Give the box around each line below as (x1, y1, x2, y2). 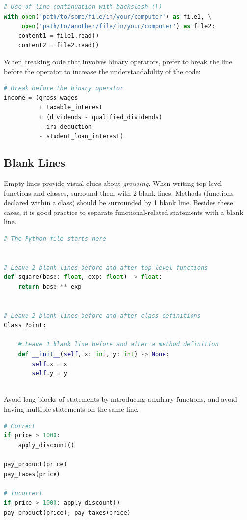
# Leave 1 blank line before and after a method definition (18, 341, 219, 348)
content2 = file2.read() (18, 42, 99, 49)
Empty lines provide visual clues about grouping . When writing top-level (4, 178, 222, 188)
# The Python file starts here (4, 235, 106, 242)
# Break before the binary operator (4, 85, 124, 92)
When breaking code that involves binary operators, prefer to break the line (4, 56, 232, 66)
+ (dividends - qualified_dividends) (39, 113, 163, 121)
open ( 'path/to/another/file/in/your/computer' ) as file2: (21, 23, 215, 30)
